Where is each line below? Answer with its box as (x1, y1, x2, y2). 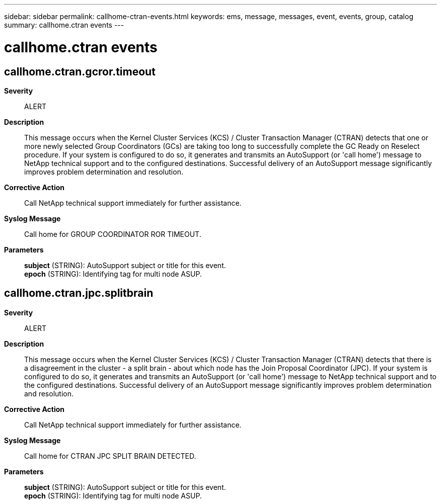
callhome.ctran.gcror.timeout (4, 65, 156, 78)
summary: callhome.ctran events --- (4, 21, 124, 29)
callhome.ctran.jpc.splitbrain (4, 287, 154, 300)
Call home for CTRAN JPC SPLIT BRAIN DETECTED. (24, 451, 196, 460)
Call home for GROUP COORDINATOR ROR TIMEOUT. (24, 229, 201, 238)
